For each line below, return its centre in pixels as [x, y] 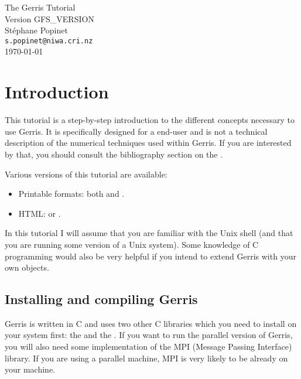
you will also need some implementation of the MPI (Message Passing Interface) [148, 346]
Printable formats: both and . [71, 194]
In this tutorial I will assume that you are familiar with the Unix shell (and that [149, 233]
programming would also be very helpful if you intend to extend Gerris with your [150, 256]
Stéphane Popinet [36, 30]
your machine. [30, 369]
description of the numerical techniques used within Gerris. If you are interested [148, 143]
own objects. [27, 267]
